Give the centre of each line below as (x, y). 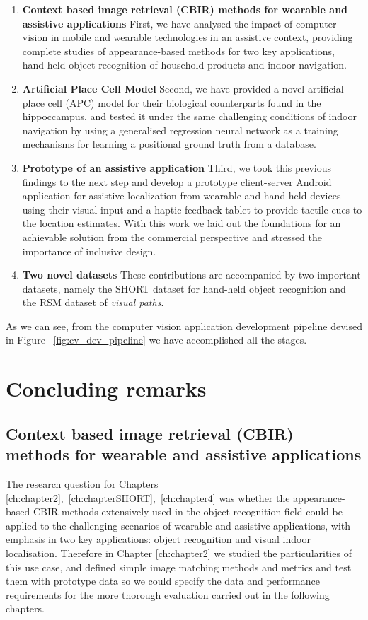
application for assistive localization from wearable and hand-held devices (182, 195)
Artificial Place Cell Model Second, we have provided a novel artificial (183, 88)
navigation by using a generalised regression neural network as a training (180, 130)
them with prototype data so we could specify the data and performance (163, 581)
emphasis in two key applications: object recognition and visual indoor (158, 539)
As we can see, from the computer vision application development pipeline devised (184, 326)
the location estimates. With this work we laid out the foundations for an (182, 223)
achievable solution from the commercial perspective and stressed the (172, 236)
